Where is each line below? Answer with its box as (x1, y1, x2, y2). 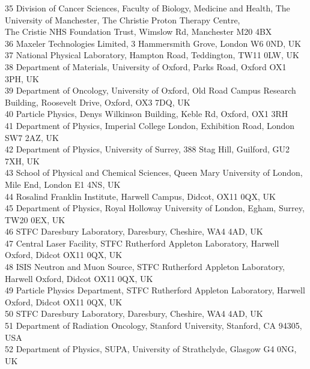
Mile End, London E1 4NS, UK (5, 178, 121, 190)
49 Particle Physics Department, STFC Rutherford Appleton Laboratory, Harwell (5, 284, 305, 296)
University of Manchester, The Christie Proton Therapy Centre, (5, 13, 240, 26)
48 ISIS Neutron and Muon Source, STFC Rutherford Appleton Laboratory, (5, 260, 285, 273)
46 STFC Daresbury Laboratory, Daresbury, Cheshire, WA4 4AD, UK (5, 225, 263, 238)
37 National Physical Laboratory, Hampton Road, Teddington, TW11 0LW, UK (5, 49, 299, 61)
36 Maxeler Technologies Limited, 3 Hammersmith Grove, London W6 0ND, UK (5, 37, 302, 49)
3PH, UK (5, 72, 39, 85)
